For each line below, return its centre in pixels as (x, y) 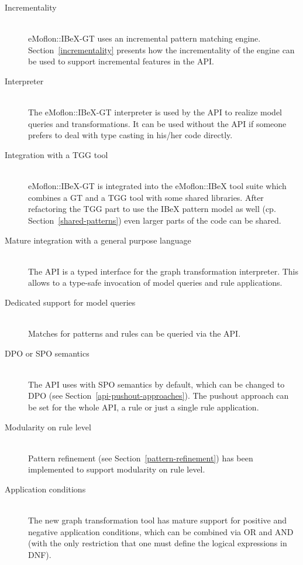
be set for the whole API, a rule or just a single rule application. (144, 407)
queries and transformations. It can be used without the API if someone (157, 123)
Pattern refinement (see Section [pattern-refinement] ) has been (141, 458)
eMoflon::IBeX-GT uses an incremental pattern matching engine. (144, 38)
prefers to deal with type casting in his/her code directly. (130, 135)
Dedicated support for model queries (70, 302)
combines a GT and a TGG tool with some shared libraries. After (146, 197)
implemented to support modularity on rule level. (117, 469)
